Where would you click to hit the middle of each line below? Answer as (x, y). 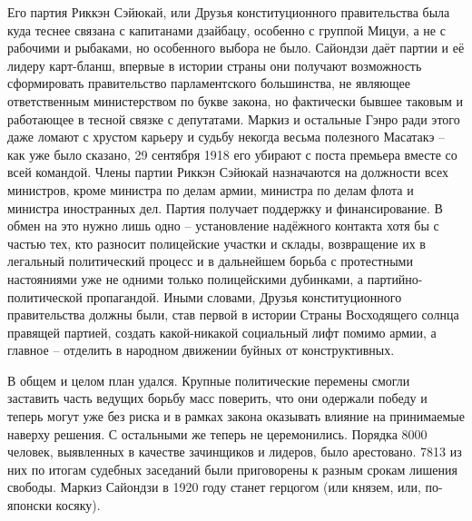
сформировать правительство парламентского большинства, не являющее (209, 83)
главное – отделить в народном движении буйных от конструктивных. (201, 350)
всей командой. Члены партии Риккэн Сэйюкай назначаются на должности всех (228, 172)
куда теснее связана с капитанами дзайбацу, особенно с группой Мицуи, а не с (226, 29)
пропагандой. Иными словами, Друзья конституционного (244, 296)
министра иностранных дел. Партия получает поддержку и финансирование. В (225, 207)
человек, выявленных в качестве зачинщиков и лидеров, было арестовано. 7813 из (235, 452)
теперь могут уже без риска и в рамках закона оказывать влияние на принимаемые (236, 416)
